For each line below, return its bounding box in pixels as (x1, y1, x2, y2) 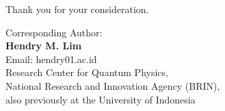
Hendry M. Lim (5, 38, 82, 53)
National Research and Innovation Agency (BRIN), (5, 78, 220, 92)
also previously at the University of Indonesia (5, 92, 196, 106)
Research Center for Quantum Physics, (5, 65, 168, 79)
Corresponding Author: (5, 25, 103, 39)
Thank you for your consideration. (5, 2, 149, 16)
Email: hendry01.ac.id (5, 51, 97, 66)
